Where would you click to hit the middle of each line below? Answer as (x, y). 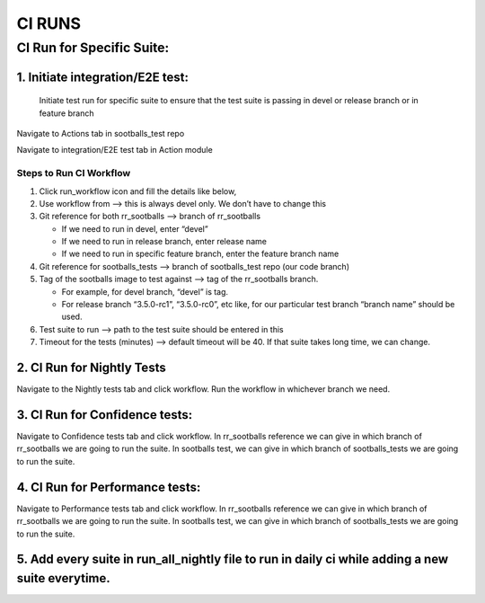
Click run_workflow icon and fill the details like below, (138, 191)
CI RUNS (48, 23)
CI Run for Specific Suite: (93, 48)
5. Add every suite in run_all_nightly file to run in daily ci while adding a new (233, 559)
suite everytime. (64, 578)
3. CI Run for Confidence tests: (105, 415)
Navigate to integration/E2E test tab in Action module (115, 150)
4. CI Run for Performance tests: (109, 487)
